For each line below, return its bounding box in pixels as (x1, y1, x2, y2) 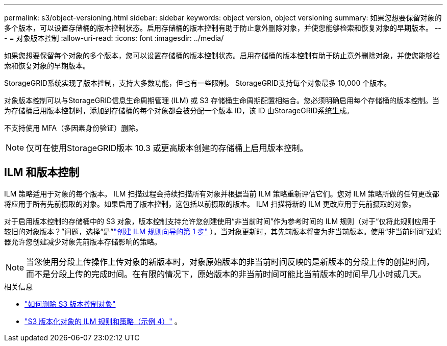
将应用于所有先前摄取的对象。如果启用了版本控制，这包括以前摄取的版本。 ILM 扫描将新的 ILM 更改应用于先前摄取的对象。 (4, 199, 416, 208)
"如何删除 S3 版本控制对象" (24, 299, 116, 308)
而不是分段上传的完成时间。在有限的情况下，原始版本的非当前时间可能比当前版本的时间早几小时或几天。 (26, 268, 427, 279)
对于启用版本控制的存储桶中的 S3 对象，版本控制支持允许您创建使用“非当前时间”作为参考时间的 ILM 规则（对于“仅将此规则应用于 (4, 216, 436, 226)
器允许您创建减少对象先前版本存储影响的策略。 (4, 237, 161, 246)
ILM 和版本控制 (4, 166, 80, 179)
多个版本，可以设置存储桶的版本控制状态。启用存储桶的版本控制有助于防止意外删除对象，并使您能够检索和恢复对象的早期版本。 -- (4, 23, 441, 32)
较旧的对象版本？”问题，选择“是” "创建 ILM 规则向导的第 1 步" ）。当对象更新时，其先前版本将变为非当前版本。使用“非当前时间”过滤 (4, 227, 441, 236)
